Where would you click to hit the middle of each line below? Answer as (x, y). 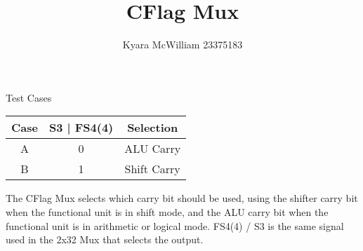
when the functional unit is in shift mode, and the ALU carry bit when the (167, 211)
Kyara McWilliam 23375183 (183, 45)
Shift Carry (152, 169)
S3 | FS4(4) (81, 128)
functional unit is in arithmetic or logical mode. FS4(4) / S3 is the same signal (175, 225)
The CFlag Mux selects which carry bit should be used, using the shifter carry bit (182, 198)
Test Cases (29, 97)
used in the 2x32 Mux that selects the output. (105, 239)
